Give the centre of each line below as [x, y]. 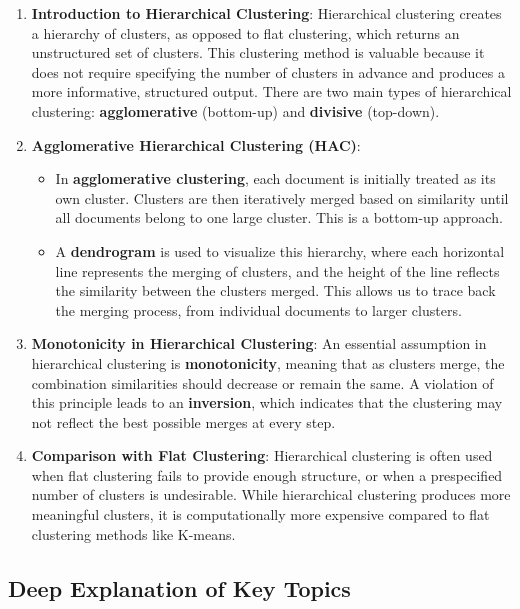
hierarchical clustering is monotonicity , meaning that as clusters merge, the [268, 362]
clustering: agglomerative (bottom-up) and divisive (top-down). [235, 110]
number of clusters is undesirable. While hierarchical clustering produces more [271, 494]
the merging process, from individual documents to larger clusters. [258, 309]
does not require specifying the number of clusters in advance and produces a [268, 71]
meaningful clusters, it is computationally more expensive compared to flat [260, 514]
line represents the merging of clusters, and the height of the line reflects [277, 270]
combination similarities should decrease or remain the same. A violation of [262, 382]
